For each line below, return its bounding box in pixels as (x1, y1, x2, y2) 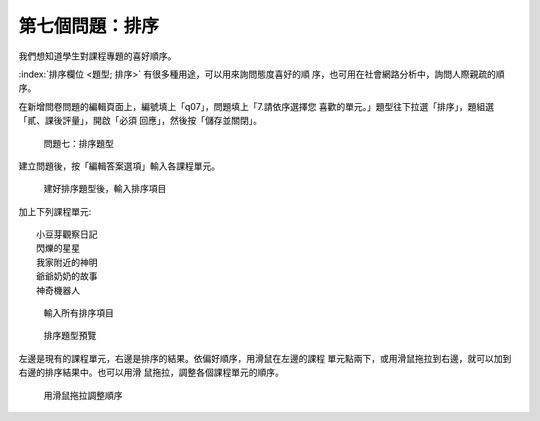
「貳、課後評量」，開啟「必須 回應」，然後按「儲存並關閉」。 (18, 115, 262, 127)
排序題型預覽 (43, 330, 97, 342)
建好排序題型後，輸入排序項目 (43, 183, 167, 195)
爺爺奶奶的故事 (36, 271, 98, 282)
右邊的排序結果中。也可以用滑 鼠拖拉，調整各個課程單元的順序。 (18, 366, 284, 379)
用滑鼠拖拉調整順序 (43, 389, 123, 401)
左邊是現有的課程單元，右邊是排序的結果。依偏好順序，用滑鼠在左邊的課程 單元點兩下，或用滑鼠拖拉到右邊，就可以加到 (18, 352, 512, 364)
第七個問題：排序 (18, 15, 160, 37)
